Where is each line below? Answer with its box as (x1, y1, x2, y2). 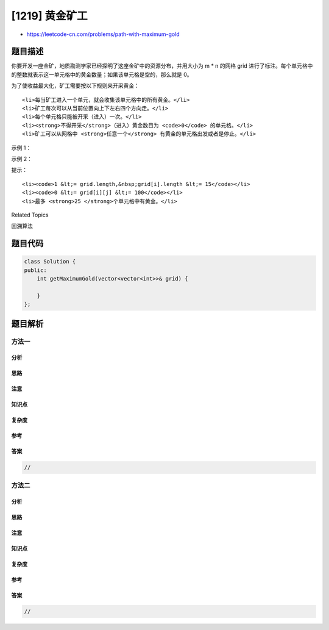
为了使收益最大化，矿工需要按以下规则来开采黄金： (11, 82, 140, 90)
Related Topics (11, 211, 49, 218)
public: (24, 267, 47, 274)
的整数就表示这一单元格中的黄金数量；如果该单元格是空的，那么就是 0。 (11, 71, 193, 78)
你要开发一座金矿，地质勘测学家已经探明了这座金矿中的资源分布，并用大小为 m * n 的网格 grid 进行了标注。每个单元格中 (11, 62, 313, 70)
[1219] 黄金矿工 (11, 9, 88, 23)
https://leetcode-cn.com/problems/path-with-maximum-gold (26, 30, 180, 38)
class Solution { (24, 258, 76, 265)
